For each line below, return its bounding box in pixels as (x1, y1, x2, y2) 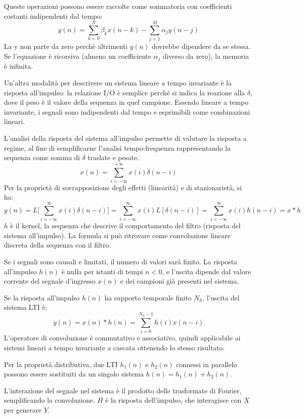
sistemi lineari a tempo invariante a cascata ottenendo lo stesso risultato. (4, 342, 225, 353)
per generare (4, 404, 42, 415)
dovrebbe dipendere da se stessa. (152, 41, 251, 51)
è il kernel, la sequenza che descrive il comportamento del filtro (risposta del (10, 220, 241, 231)
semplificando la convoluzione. (4, 395, 95, 405)
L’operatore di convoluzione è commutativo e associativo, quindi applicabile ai (4, 333, 241, 343)
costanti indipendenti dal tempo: (4, 10, 103, 21)
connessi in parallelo (176, 359, 237, 369)
